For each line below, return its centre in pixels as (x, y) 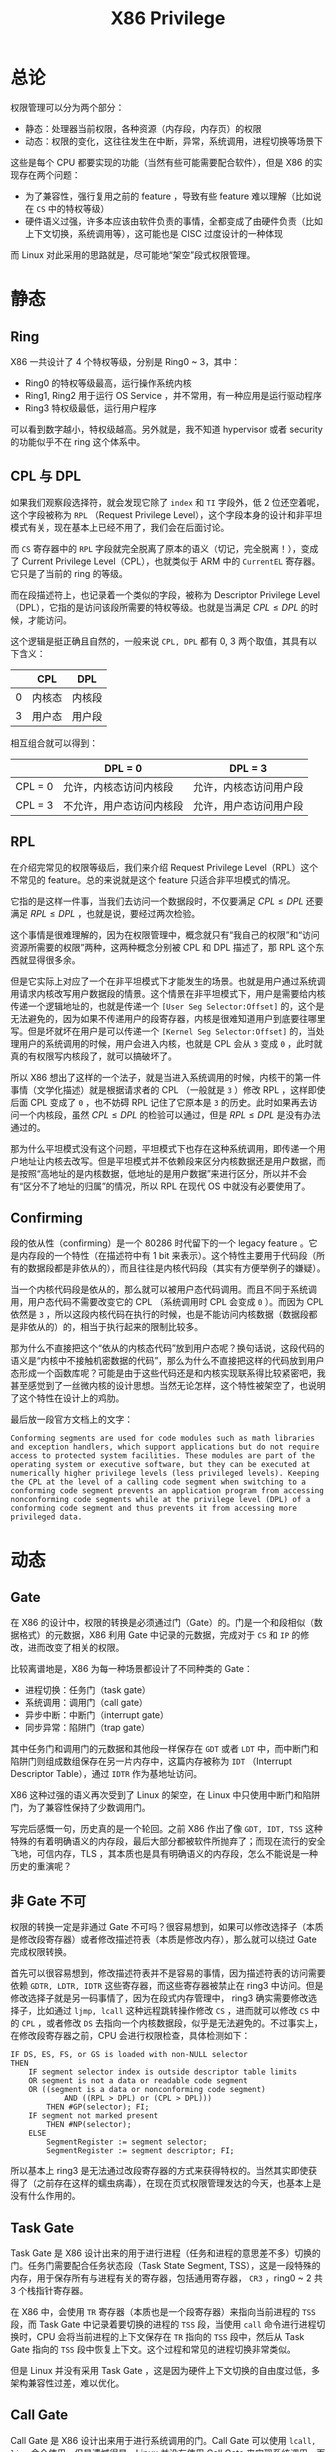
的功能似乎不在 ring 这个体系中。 (78, 441)
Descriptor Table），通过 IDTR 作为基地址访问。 (106, 1774)
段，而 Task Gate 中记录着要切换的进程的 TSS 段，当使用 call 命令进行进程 (163, 2324)
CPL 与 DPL (46, 476)
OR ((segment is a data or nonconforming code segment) (147, 2090)
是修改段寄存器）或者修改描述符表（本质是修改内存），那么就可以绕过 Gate (163, 1939)
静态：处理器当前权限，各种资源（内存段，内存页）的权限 (143, 128)
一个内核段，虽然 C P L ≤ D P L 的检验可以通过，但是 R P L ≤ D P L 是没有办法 (169, 1114)
